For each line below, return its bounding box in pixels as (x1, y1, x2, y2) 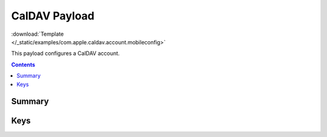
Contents (11, 61, 36, 68)
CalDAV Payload (11, 9, 95, 22)
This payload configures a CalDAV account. (11, 50, 120, 57)
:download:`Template (11, 30, 64, 38)
